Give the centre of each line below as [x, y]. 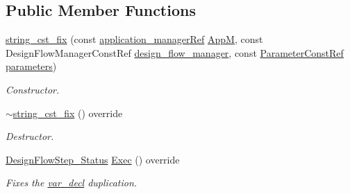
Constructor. [33, 89]
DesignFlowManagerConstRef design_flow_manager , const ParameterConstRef [175, 52]
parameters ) [31, 66]
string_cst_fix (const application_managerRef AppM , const [134, 39]
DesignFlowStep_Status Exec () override [93, 159]
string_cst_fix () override [68, 113]
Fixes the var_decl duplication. [72, 183]
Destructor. [30, 136]
